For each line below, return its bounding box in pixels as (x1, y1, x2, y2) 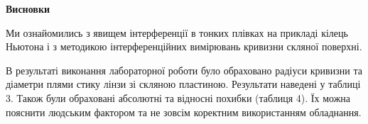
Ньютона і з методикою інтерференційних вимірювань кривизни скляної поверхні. (6, 39, 362, 54)
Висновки (6, 1, 50, 16)
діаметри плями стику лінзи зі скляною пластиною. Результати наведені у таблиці (6, 77, 361, 91)
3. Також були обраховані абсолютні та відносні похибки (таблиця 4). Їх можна (6, 90, 351, 105)
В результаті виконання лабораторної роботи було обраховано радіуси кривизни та (6, 62, 362, 77)
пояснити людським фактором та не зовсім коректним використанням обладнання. (6, 104, 362, 119)
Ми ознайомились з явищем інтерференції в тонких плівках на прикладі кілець (6, 25, 348, 40)
